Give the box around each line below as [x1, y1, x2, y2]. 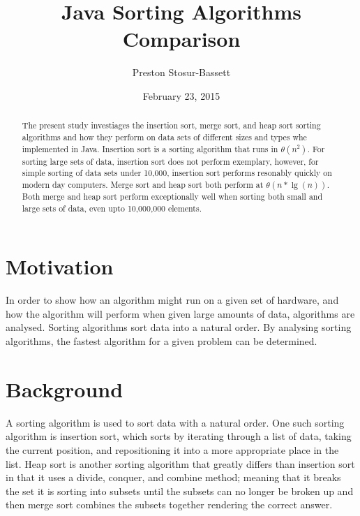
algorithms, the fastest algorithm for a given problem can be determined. [6, 334, 317, 348]
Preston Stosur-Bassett [132, 65, 231, 80]
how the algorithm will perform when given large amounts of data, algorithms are [6, 306, 355, 320]
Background [6, 374, 123, 403]
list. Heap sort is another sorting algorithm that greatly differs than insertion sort [6, 456, 355, 471]
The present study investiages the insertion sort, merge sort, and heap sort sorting [22, 119, 321, 131]
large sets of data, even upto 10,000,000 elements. [22, 202, 202, 214]
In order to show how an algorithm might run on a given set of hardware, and [6, 293, 339, 307]
